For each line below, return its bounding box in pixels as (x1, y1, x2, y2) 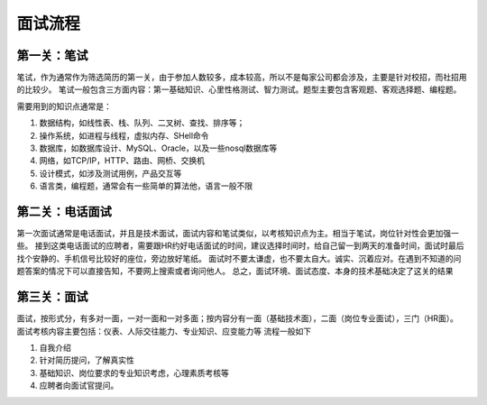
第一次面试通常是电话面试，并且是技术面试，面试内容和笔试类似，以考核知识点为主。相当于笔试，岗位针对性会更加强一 (16, 228, 459, 239)
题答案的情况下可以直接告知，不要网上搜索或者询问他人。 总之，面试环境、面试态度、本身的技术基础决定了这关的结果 (16, 266, 454, 277)
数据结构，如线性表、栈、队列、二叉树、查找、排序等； (39, 117, 245, 128)
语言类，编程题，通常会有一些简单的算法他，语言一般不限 (39, 180, 253, 191)
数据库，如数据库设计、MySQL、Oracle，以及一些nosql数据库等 (39, 143, 278, 153)
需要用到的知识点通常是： (16, 100, 112, 112)
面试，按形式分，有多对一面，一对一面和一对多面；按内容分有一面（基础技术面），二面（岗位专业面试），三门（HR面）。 (16, 313, 459, 324)
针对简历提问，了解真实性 (39, 354, 134, 365)
